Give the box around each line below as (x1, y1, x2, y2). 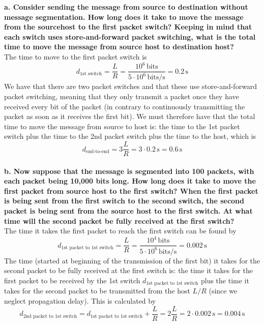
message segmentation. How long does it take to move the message (4, 11, 244, 22)
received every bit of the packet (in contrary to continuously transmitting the (4, 101, 245, 111)
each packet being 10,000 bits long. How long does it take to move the (4, 175, 256, 186)
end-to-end (86, 149, 109, 154)
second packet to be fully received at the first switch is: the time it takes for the (4, 265, 253, 276)
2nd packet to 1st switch (23, 313, 77, 319)
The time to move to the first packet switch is (4, 51, 147, 62)
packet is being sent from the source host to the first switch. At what (4, 205, 253, 216)
